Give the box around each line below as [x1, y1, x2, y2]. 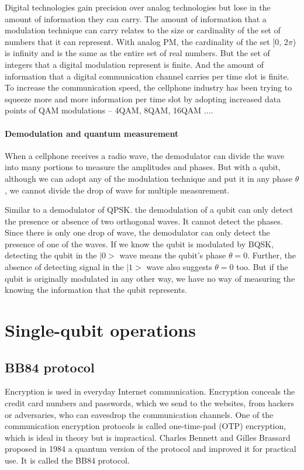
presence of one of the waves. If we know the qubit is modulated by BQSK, [5, 237, 274, 250]
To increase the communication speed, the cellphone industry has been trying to [5, 81, 292, 94]
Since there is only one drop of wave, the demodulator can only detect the [5, 226, 270, 239]
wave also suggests [146, 261, 212, 273]
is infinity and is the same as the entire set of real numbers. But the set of [5, 47, 270, 59]
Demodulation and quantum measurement [5, 127, 179, 139]
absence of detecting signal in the [5, 261, 124, 273]
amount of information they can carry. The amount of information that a [5, 12, 267, 25]
